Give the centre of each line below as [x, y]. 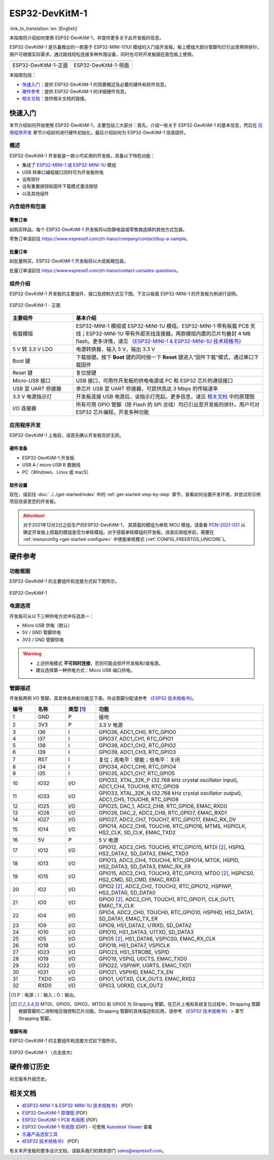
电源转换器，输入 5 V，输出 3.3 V [115, 349]
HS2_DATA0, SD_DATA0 [127, 892]
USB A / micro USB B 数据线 [51, 465]
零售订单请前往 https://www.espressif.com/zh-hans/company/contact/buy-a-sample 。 [100, 239]
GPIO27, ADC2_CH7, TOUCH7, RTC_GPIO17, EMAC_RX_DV [167, 819]
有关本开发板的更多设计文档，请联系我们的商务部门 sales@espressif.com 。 [88, 1150]
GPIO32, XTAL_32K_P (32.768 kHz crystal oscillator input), [168, 780]
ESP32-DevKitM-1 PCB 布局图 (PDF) [60, 1120]
